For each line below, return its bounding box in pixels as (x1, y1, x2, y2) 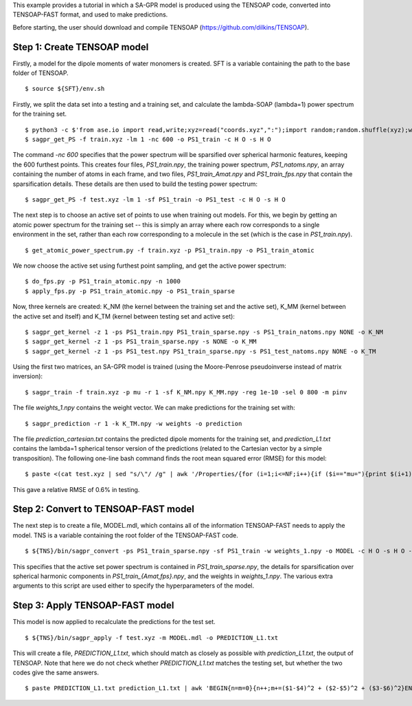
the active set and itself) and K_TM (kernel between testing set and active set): (12, 312, 235, 320)
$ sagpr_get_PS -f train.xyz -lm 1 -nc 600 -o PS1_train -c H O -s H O (25, 136, 271, 144)
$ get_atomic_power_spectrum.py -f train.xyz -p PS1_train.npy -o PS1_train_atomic (25, 246, 315, 254)
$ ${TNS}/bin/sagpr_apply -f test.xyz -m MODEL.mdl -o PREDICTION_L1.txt (25, 634, 279, 641)
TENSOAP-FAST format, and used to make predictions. (12, 10, 168, 19)
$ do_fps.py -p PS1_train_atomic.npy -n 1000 (25, 277, 181, 286)
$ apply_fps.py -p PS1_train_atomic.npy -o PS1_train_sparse (25, 287, 235, 295)
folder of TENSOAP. (12, 69, 69, 77)
